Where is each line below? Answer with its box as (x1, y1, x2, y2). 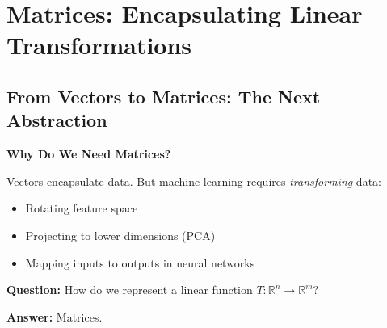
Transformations (6, 28, 192, 61)
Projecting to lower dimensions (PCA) (25, 226, 216, 243)
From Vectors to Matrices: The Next (6, 83, 321, 108)
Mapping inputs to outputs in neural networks (25, 254, 255, 271)
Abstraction (6, 107, 107, 132)
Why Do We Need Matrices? (6, 145, 171, 162)
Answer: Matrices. (6, 308, 103, 325)
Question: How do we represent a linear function (6, 281, 253, 298)
